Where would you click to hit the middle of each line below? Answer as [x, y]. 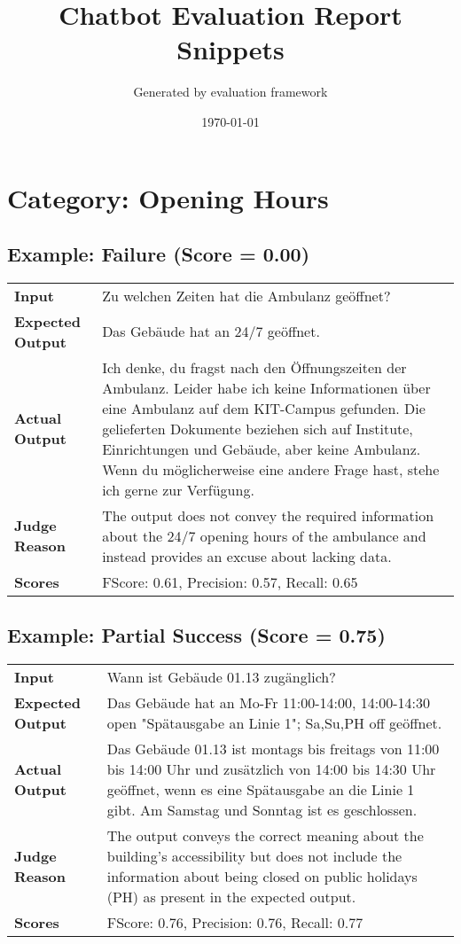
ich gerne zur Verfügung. [178, 489]
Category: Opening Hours [168, 197]
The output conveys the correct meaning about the [265, 836]
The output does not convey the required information [268, 515]
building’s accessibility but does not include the [254, 856]
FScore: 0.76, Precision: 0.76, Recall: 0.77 [235, 923]
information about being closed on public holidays [262, 877]
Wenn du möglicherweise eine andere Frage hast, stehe [271, 469]
